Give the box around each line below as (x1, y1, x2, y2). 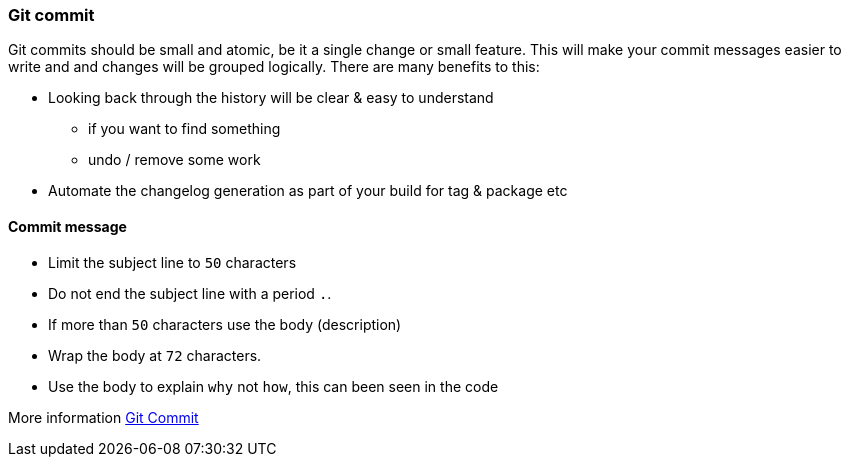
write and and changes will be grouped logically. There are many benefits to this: (8, 58, 540, 76)
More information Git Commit (8, 408, 199, 426)
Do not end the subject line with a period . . (48, 284, 332, 302)
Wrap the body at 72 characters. (48, 346, 262, 364)
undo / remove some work (88, 151, 261, 169)
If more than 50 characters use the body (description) (48, 315, 402, 333)
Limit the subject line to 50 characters (48, 253, 297, 271)
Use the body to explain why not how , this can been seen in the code (48, 377, 499, 395)
